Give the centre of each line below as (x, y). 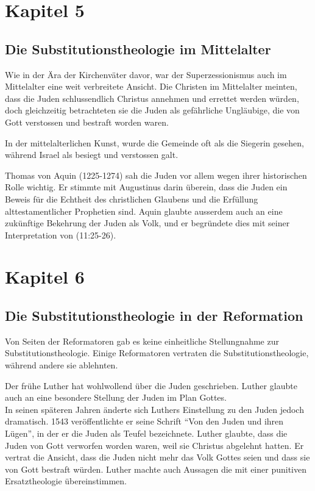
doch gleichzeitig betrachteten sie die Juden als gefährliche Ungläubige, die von (152, 110)
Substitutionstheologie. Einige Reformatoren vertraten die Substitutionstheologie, (157, 353)
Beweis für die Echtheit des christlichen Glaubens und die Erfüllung (132, 199)
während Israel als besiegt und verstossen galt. (92, 155)
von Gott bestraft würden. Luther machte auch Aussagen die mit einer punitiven (156, 469)
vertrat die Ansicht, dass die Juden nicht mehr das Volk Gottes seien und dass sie (157, 457)
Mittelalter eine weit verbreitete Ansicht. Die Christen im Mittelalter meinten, (151, 86)
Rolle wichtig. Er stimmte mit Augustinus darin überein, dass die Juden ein (146, 187)
